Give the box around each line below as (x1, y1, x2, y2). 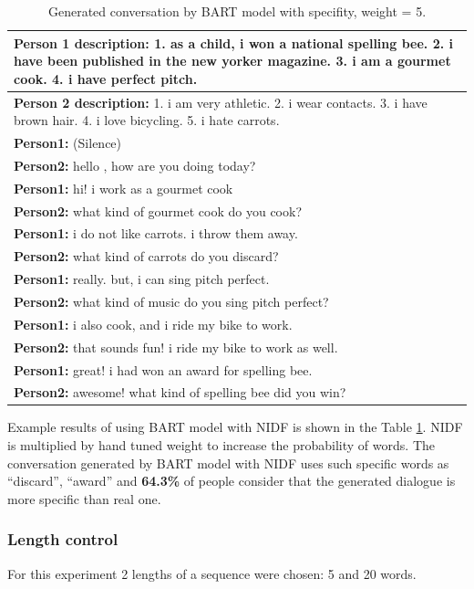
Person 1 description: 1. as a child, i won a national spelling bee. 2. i (14, 33, 454, 52)
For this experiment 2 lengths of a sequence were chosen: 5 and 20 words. (7, 563, 417, 583)
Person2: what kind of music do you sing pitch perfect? (14, 291, 329, 310)
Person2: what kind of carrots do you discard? (14, 247, 279, 266)
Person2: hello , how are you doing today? (14, 155, 256, 174)
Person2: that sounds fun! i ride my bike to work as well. (14, 337, 338, 356)
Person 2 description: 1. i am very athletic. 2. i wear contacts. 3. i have (14, 92, 428, 111)
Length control (7, 528, 118, 551)
